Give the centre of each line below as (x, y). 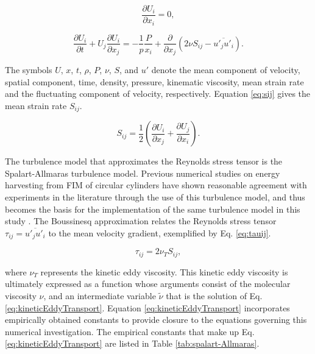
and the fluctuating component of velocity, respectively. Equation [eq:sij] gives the (158, 94)
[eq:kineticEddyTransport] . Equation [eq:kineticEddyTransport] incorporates (147, 307)
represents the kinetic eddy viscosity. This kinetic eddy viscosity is (164, 271)
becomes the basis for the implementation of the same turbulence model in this (153, 209)
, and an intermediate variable (100, 295)
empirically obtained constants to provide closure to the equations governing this (156, 320)
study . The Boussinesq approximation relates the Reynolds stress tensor (141, 221)
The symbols (29, 70)
